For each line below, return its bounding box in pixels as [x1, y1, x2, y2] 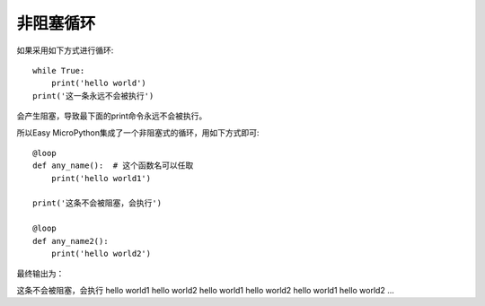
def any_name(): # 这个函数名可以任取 [32, 161, 194, 170]
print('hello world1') [50, 173, 152, 183]
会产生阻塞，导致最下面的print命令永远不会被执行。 [16, 110, 207, 121]
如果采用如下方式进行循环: [16, 45, 114, 56]
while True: [32, 66, 85, 75]
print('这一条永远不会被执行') [32, 91, 154, 101]
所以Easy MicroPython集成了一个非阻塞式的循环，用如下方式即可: [16, 127, 260, 138]
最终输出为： [16, 268, 65, 279]
